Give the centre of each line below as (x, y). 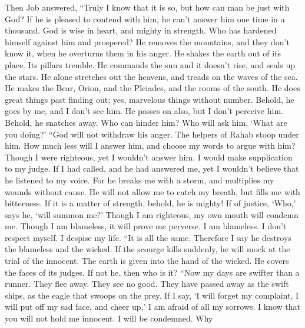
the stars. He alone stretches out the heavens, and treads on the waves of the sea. (151, 76)
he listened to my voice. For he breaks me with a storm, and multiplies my (140, 180)
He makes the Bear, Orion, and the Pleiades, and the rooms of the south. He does (152, 88)
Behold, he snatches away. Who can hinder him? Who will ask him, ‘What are (146, 122)
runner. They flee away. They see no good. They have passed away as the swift (147, 284)
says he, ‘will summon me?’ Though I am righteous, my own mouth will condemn (152, 214)
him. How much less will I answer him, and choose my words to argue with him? (150, 145)
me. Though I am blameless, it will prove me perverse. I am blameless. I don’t (146, 226)
